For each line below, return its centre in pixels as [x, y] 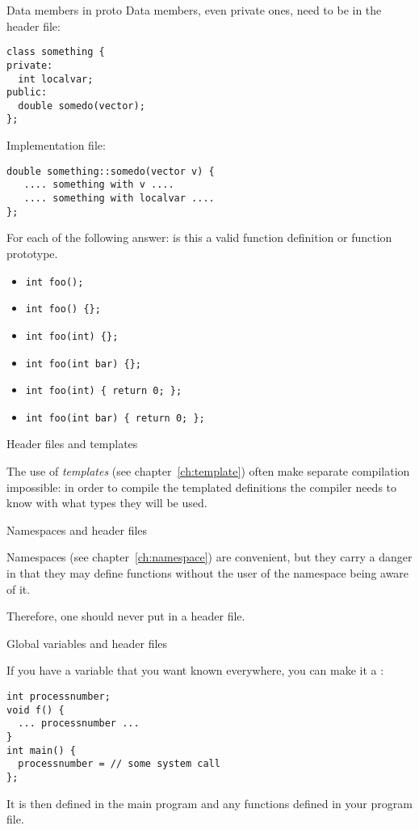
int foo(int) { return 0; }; [104, 391]
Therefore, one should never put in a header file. [126, 616]
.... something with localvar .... [119, 199]
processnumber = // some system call [119, 764]
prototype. [32, 253]
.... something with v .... [99, 185]
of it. [19, 589]
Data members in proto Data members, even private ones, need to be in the [194, 10]
